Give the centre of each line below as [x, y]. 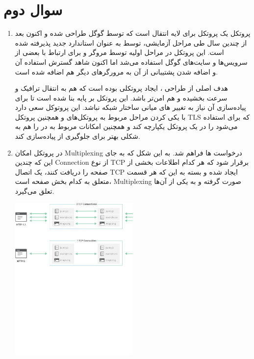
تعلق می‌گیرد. [35, 191]
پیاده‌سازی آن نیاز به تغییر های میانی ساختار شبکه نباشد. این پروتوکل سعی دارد [130, 107]
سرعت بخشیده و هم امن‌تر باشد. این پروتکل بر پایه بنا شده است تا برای [121, 97]
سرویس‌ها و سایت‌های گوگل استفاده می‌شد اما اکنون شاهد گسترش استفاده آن [131, 62]
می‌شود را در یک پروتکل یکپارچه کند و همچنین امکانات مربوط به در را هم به [126, 126]
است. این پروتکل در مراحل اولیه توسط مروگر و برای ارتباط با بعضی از [119, 52]
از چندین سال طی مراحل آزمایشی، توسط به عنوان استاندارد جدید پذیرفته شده [131, 42]
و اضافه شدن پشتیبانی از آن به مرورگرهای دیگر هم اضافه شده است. [116, 71]
